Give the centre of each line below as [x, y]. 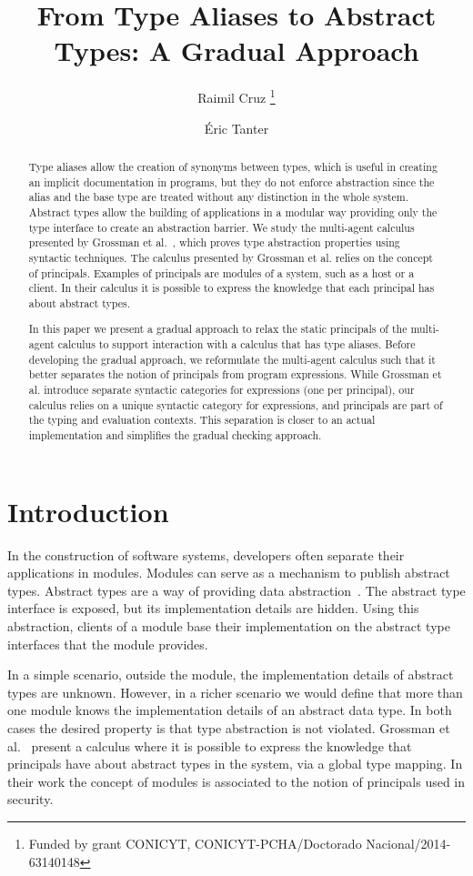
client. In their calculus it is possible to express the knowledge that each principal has [231, 288]
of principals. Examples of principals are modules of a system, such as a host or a [221, 272]
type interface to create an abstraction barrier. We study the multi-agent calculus [221, 227]
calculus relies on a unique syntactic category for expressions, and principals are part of [236, 404]
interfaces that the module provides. [108, 644]
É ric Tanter [236, 128]
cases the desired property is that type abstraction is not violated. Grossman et [229, 727]
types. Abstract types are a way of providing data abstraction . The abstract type [236, 590]
